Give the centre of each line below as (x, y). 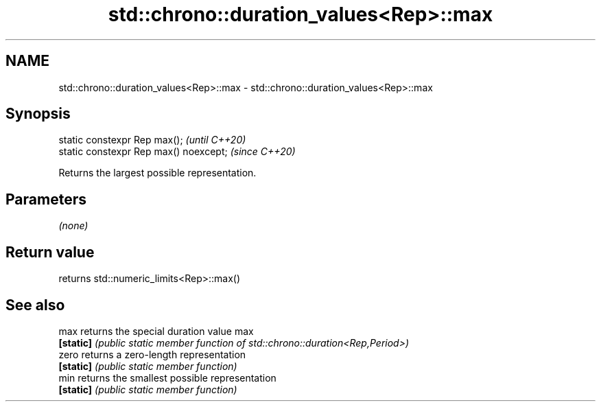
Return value (50, 252)
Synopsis (38, 114)
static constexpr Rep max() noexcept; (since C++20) (177, 152)
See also (35, 305)
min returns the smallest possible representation (167, 377)
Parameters (46, 199)
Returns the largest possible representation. (157, 173)
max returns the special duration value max (156, 331)
